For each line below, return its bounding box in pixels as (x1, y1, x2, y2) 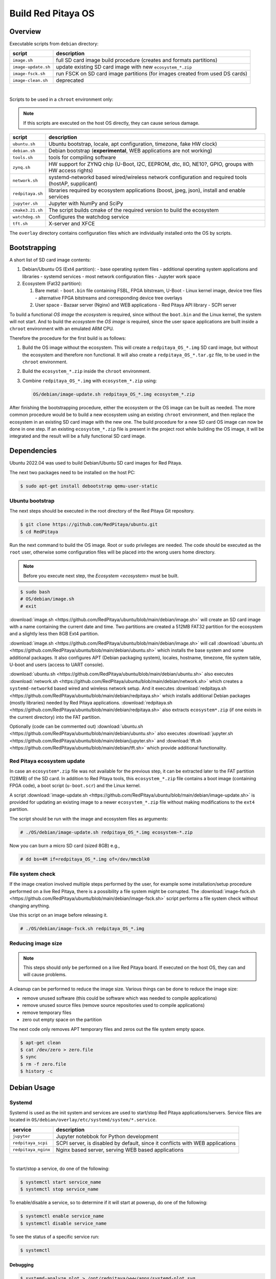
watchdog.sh (12, 214, 40, 219)
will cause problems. (23, 972, 67, 978)
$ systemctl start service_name (20, 1179, 102, 1185)
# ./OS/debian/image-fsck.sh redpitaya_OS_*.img (20, 925, 145, 931)
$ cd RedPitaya (20, 528, 58, 535)
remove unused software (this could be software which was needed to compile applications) (22, 995, 217, 1001)
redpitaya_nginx (12, 1147, 51, 1153)
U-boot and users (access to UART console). (9, 661, 104, 668)
